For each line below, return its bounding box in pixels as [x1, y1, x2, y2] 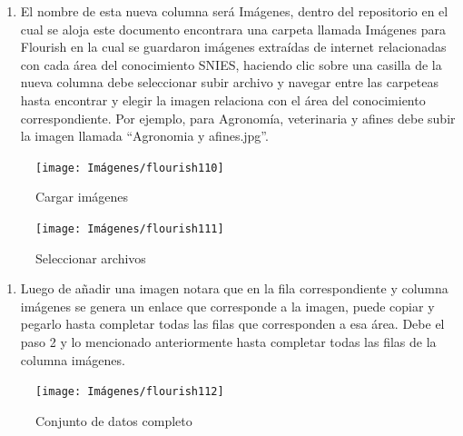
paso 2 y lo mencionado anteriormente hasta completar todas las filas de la [20, 332, 437, 352]
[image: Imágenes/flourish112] [35, 385, 224, 399]
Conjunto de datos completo [35, 411, 192, 430]
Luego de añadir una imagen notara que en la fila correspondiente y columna [20, 279, 448, 298]
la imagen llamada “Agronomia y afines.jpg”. [20, 126, 269, 145]
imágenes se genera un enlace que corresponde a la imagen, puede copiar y [20, 296, 435, 315]
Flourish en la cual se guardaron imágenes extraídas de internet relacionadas [20, 37, 447, 56]
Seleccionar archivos [35, 248, 146, 267]
